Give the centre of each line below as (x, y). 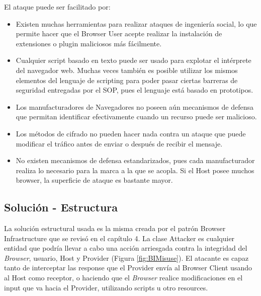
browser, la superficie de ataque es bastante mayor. (94, 180)
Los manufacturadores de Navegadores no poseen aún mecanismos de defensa (135, 106)
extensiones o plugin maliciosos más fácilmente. (89, 43)
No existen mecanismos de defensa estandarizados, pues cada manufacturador (135, 160)
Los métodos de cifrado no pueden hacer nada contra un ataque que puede (131, 133)
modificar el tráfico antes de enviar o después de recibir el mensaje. (119, 143)
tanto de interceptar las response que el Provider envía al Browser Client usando (128, 268)
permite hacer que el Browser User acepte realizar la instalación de (119, 33)
